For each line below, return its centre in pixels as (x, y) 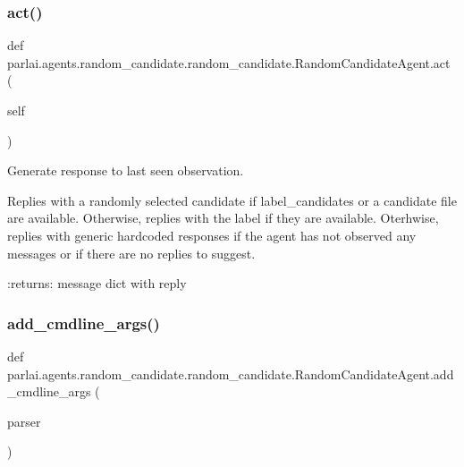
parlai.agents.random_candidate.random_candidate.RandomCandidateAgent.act (229, 62)
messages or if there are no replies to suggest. (131, 253)
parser (24, 421)
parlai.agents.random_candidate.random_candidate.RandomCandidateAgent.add (231, 374)
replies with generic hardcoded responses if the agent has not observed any (212, 235)
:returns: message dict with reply (97, 283)
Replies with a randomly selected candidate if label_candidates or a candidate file (232, 200)
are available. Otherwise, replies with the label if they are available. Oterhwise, (223, 218)
